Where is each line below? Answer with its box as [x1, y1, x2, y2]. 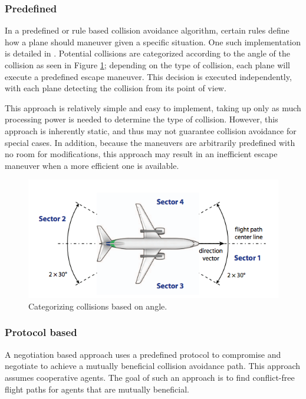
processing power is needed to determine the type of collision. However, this [5, 113, 278, 125]
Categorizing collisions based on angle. [28, 300, 167, 312]
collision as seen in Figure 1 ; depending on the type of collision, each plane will [5, 59, 290, 71]
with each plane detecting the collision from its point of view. [5, 82, 226, 94]
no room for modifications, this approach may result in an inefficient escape [5, 148, 278, 160]
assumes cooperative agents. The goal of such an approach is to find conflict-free [5, 371, 295, 383]
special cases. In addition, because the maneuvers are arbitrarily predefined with [5, 136, 295, 148]
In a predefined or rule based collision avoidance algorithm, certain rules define [5, 24, 289, 36]
